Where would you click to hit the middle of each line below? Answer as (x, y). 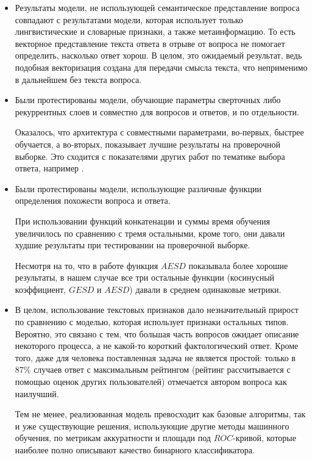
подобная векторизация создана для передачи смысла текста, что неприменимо (161, 67)
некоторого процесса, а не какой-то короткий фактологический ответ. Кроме (157, 346)
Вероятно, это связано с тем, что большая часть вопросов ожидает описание (157, 333)
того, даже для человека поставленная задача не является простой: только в (155, 357)
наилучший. (37, 393)
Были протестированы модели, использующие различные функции (138, 188)
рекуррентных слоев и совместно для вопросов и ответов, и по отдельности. (157, 111)
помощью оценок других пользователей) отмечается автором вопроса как (151, 382)
